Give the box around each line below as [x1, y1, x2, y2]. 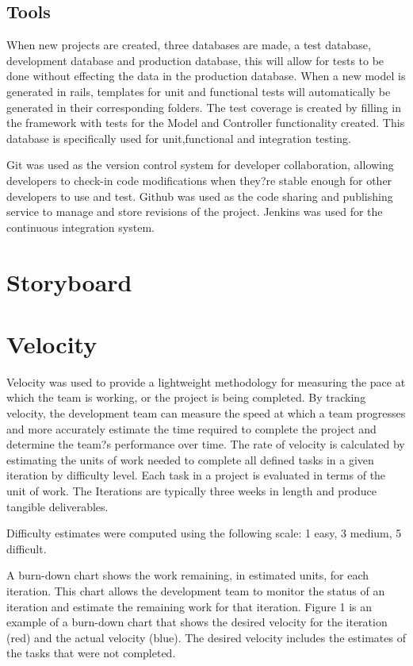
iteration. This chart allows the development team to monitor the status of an [6, 582, 385, 599]
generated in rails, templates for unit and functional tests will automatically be [6, 83, 391, 99]
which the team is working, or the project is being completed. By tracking [6, 389, 366, 406]
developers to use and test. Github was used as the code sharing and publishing [6, 187, 393, 204]
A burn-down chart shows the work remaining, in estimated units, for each [6, 567, 369, 583]
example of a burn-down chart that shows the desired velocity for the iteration [6, 614, 388, 630]
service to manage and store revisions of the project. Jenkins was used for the [6, 203, 383, 220]
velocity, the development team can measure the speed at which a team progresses [6, 405, 406, 422]
